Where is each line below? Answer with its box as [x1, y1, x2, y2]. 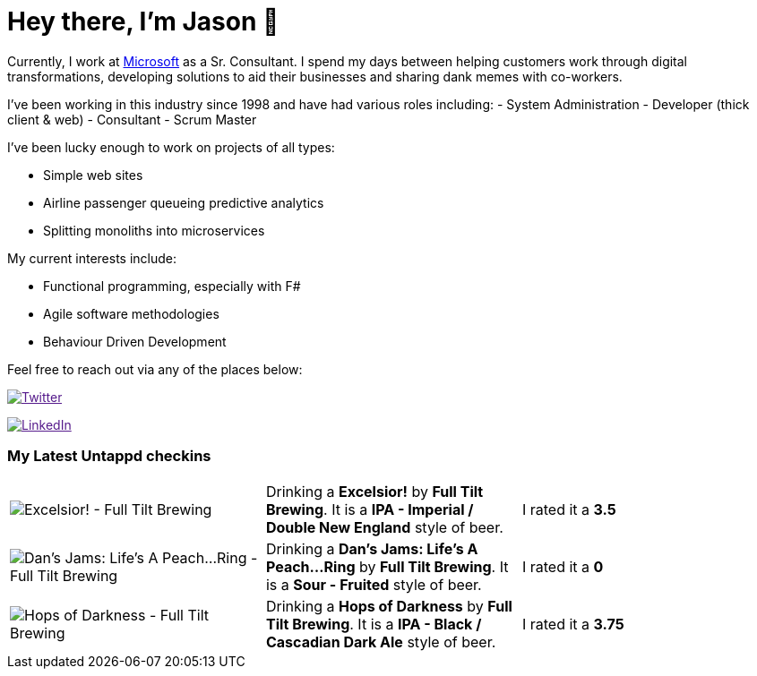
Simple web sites [43, 167, 143, 183]
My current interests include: [7, 250, 176, 266]
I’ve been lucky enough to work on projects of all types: [7, 139, 335, 155]
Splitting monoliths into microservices [43, 222, 265, 238]
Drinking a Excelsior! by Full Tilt [265, 482, 484, 501]
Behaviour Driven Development [43, 333, 227, 349]
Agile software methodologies [43, 305, 219, 321]
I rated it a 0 [521, 557, 604, 576]
